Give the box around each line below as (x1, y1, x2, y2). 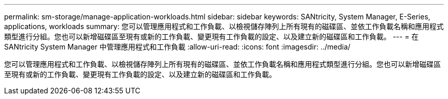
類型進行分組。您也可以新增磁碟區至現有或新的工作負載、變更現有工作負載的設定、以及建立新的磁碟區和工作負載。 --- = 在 (4, 32, 419, 41)
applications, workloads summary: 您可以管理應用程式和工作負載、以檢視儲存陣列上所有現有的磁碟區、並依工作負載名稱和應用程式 (4, 22, 444, 31)
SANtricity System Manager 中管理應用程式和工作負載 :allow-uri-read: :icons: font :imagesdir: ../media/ (4, 42, 351, 51)
